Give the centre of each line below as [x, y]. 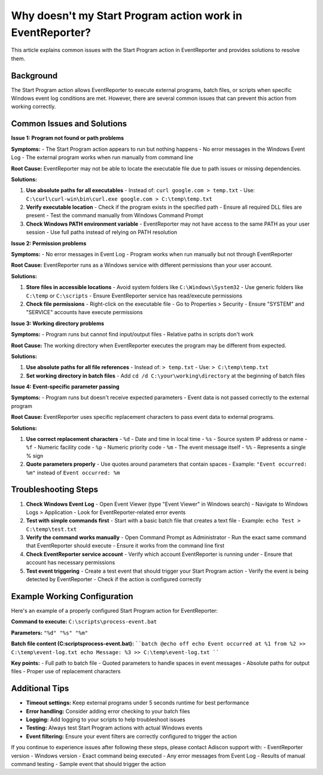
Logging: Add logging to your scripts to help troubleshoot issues [106, 719]
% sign [35, 455]
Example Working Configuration [72, 596]
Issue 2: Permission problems [49, 243]
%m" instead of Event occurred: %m [73, 472]
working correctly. [33, 107]
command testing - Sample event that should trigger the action [89, 764]
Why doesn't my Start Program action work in [127, 16]
